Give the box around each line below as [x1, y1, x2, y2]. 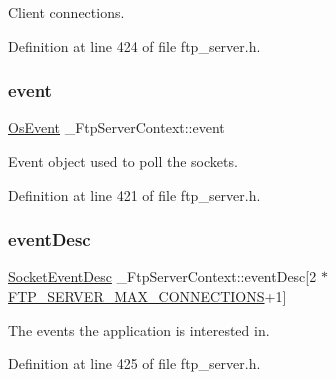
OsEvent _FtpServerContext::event [8, 117, 225, 138]
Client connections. [8, 2, 125, 22]
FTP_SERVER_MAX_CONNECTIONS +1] [8, 286, 287, 306]
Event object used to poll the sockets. [8, 151, 238, 171]
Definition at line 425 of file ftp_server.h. [8, 353, 261, 374]
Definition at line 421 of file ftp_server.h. [8, 184, 261, 205]
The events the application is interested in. [8, 319, 270, 340]
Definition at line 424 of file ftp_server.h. [8, 35, 261, 56]
